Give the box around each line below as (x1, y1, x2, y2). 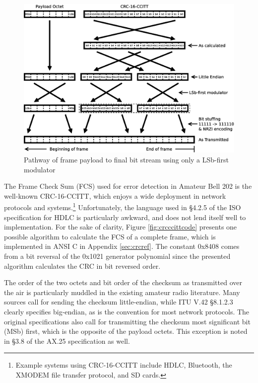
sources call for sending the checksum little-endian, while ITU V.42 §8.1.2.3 (4, 297, 233, 307)
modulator (24, 164, 56, 174)
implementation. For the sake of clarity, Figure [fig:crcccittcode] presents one (4, 222, 237, 232)
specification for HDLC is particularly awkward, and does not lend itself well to (4, 212, 246, 222)
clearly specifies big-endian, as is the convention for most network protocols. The (4, 306, 250, 316)
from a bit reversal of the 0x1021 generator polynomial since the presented (4, 250, 231, 261)
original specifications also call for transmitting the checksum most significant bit (4, 316, 251, 326)
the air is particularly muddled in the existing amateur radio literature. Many (4, 287, 240, 297)
